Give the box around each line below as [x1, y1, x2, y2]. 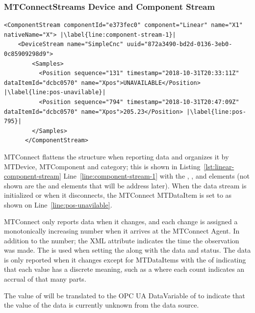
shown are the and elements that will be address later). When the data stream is [4, 180, 247, 190]
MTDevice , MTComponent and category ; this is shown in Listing [4, 161, 201, 171]
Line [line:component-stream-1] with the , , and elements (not [63, 171, 250, 181]
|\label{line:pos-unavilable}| [4, 89, 106, 96]
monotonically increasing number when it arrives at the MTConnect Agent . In [4, 226, 240, 236]
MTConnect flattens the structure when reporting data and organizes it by [4, 151, 229, 161]
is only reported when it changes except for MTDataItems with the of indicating [4, 254, 246, 264]
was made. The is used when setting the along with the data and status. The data [4, 245, 251, 255]
